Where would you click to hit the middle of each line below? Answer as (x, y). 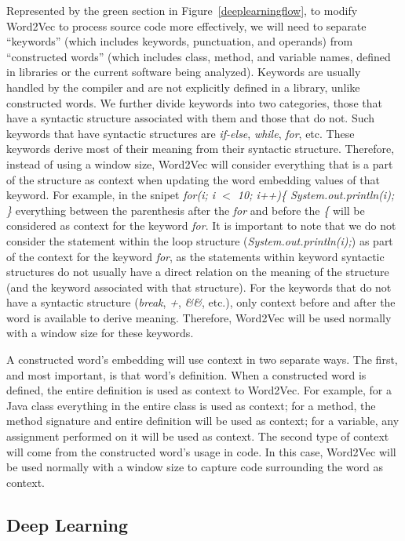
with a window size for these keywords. (100, 333)
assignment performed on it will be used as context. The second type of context (198, 436)
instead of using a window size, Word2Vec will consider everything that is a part (200, 163)
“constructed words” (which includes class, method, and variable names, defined (199, 56)
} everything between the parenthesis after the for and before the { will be (186, 210)
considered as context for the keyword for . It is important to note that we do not (201, 225)
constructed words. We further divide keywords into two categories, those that (194, 102)
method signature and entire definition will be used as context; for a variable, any (203, 421)
